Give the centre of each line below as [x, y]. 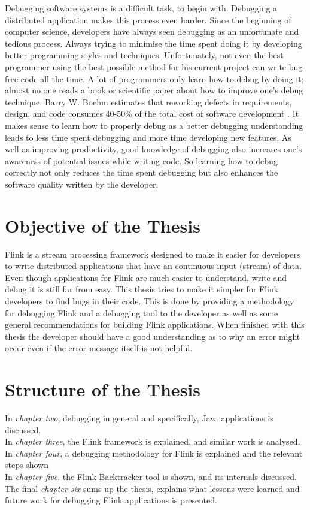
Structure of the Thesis [103, 389]
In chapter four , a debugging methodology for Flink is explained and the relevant [154, 453]
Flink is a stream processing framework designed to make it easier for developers [153, 254]
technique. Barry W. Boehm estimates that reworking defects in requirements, [148, 102]
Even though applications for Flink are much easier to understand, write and [146, 277]
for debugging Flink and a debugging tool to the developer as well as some [142, 313]
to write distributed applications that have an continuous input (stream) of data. [153, 266]
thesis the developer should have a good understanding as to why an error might [153, 336]
